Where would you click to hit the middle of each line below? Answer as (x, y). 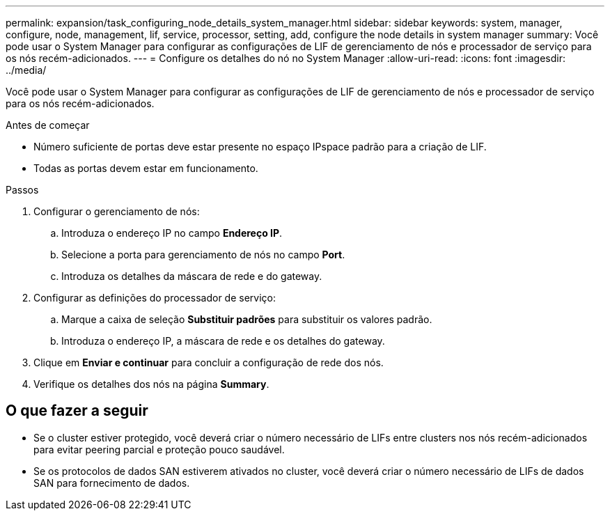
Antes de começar (48, 125)
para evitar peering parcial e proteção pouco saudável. (159, 449)
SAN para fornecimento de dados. (112, 483)
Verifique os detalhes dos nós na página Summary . (151, 384)
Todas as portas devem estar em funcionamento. (146, 168)
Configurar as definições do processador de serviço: (155, 298)
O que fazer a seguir (77, 411)
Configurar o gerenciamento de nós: (117, 211)
